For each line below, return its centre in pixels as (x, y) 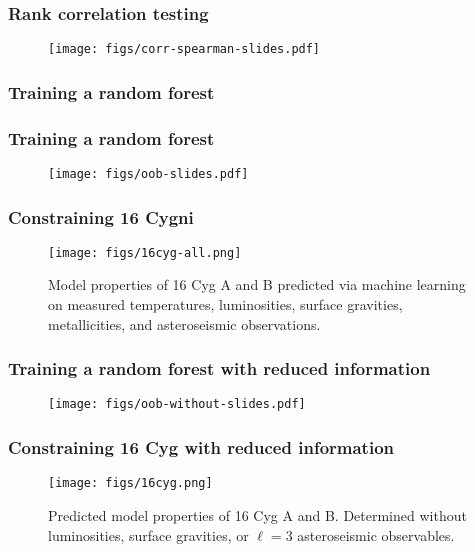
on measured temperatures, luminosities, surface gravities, (225, 304)
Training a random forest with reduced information (219, 368)
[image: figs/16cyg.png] (130, 483)
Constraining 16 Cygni (101, 216)
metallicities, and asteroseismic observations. (184, 323)
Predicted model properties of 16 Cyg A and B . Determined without (257, 515)
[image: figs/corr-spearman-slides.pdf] (184, 49)
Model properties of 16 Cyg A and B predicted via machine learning (257, 284)
